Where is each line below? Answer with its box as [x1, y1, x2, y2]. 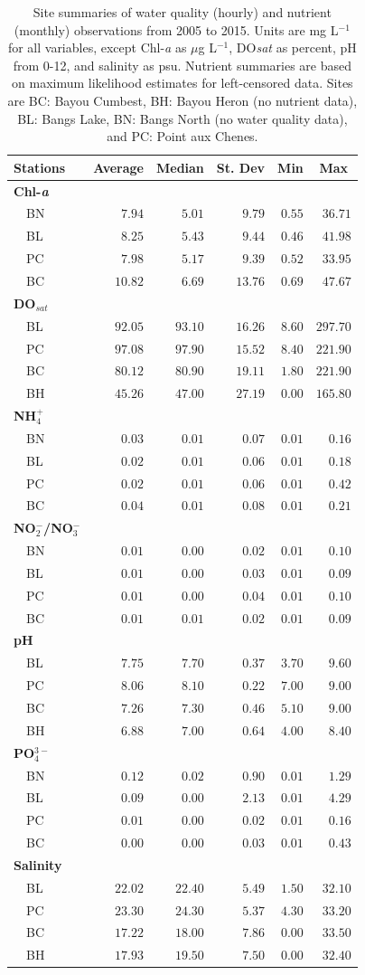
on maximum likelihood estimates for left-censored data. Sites [12, 73, 353, 92]
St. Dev [216, 157, 266, 176]
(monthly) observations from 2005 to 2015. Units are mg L [14, 20, 339, 39]
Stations [14, 157, 66, 176]
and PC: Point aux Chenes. [107, 127, 258, 146]
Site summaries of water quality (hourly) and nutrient [33, 3, 332, 21]
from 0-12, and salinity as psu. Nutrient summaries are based [13, 55, 352, 74]
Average [93, 157, 144, 176]
